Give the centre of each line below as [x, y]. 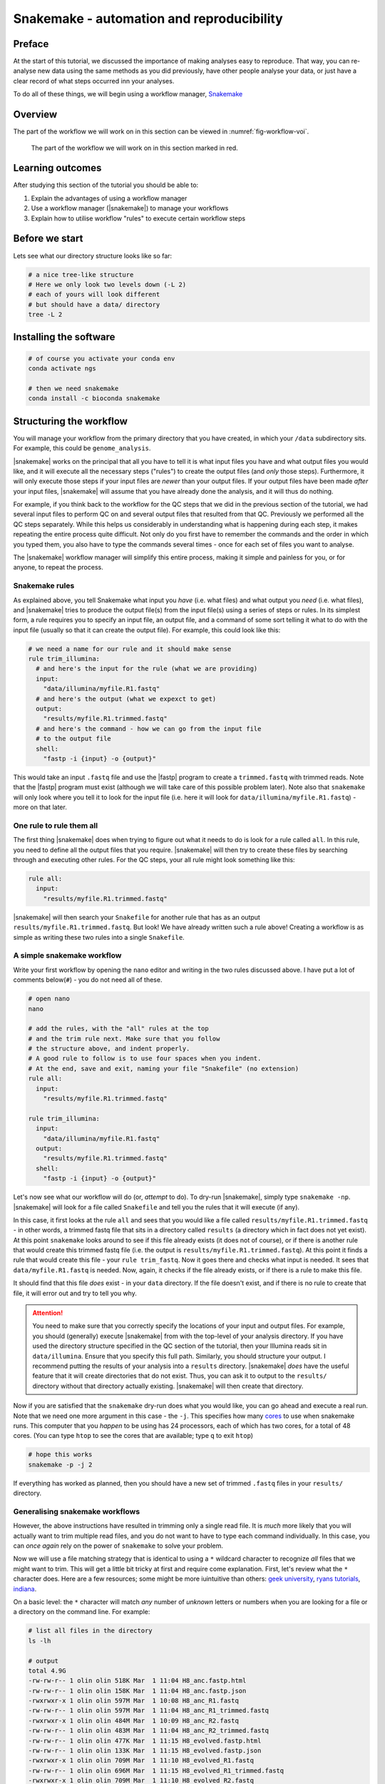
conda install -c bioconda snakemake [94, 399]
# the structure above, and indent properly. [109, 1049]
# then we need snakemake [73, 388]
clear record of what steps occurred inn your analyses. [94, 81]
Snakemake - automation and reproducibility [148, 19]
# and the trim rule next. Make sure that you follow [124, 1039]
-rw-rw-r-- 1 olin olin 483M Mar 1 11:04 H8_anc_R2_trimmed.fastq [149, 1731]
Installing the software [64, 337]
